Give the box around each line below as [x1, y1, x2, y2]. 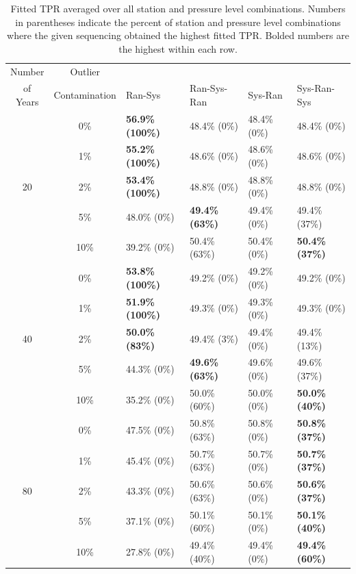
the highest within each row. [118, 41, 238, 55]
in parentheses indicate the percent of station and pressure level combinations [15, 14, 341, 29]
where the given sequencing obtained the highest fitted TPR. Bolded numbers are [7, 28, 349, 42]
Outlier [70, 64, 100, 78]
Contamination [53, 88, 116, 102]
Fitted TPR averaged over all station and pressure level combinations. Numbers [10, 1, 346, 15]
